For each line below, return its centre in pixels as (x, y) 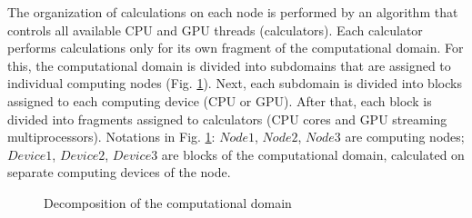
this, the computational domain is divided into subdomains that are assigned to (229, 65)
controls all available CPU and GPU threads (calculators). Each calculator (215, 30)
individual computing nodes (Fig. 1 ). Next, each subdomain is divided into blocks (235, 83)
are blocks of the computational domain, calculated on (313, 154)
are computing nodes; (405, 137)
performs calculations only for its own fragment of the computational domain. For (236, 48)
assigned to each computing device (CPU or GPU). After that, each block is (220, 100)
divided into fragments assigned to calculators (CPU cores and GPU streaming (227, 119)
